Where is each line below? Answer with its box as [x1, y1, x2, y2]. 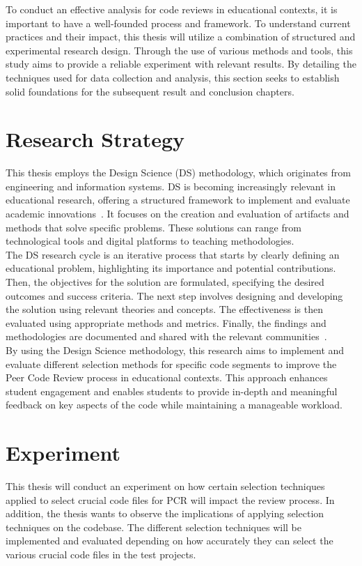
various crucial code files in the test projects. [6, 547, 196, 562]
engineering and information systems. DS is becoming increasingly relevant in [6, 178, 336, 193]
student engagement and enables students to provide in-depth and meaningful [6, 383, 338, 398]
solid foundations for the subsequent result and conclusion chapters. [6, 84, 294, 98]
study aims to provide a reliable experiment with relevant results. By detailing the [6, 56, 356, 71]
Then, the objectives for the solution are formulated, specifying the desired [6, 275, 324, 289]
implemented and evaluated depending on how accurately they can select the [6, 533, 333, 548]
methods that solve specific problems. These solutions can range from [6, 220, 301, 234]
